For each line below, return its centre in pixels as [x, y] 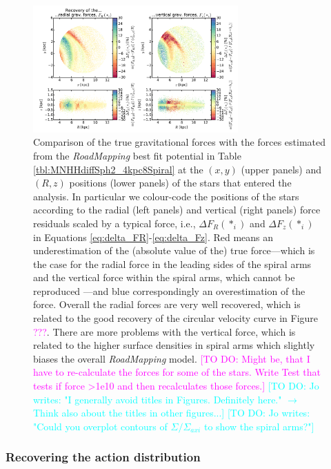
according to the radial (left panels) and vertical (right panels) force [177, 210]
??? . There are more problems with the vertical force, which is [164, 331]
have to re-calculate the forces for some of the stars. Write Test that [177, 372]
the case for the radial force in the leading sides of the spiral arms [172, 264]
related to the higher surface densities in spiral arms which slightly [174, 345]
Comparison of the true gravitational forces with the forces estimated [179, 142]
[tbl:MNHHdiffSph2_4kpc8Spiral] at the [118, 169]
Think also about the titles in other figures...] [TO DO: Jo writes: [172, 413]
